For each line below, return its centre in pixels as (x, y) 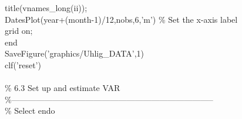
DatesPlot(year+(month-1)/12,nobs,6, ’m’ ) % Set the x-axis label (121, 19)
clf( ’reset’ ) (23, 64)
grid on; (19, 31)
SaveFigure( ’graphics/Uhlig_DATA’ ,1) (75, 53)
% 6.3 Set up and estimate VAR (63, 88)
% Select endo (30, 111)
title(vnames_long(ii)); (46, 8)
